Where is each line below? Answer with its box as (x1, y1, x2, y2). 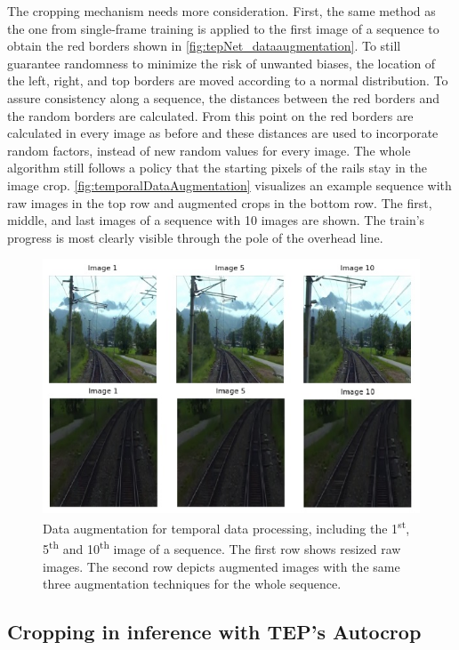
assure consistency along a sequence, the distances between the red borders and (7, 88, 440, 107)
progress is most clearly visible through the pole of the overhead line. (7, 228, 383, 246)
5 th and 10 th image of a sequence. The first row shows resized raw (43, 537, 401, 558)
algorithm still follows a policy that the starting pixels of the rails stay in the (7, 158, 427, 177)
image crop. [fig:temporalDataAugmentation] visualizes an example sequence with (7, 175, 452, 194)
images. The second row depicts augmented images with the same (43, 557, 400, 575)
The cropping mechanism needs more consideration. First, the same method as (7, 2, 436, 20)
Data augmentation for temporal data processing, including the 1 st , (43, 517, 410, 537)
